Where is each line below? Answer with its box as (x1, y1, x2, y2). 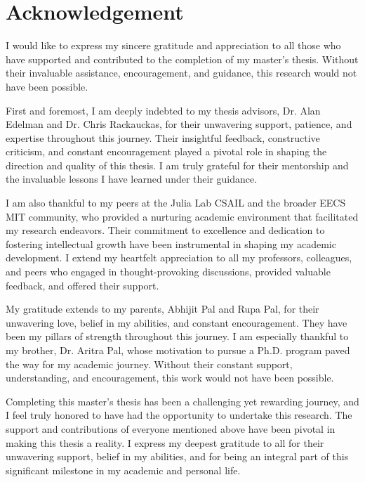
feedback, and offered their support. (6, 278, 159, 292)
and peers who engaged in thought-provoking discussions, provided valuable (6, 264, 331, 279)
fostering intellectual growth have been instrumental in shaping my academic (6, 236, 336, 251)
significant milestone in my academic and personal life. (6, 462, 241, 477)
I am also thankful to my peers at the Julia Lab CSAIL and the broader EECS (6, 195, 346, 210)
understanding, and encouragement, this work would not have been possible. (6, 370, 334, 385)
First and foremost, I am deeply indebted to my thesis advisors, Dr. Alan (6, 103, 321, 117)
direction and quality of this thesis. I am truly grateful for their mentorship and (6, 157, 349, 172)
